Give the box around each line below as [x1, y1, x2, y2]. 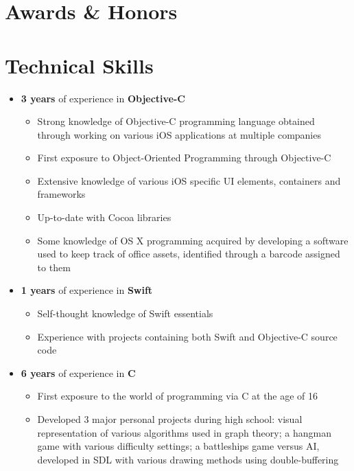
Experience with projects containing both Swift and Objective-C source [37, 329, 338, 343]
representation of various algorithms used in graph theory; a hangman [37, 425, 331, 439]
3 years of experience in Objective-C [21, 91, 185, 105]
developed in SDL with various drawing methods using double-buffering [37, 452, 339, 466]
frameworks [37, 187, 86, 201]
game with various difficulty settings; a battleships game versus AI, [37, 439, 320, 453]
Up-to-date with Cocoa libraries [37, 210, 172, 225]
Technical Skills [5, 51, 154, 79]
